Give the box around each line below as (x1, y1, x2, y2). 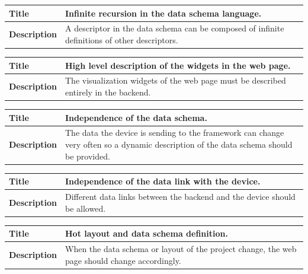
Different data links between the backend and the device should (65, 190, 296, 203)
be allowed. (65, 202, 106, 214)
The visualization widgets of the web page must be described (65, 74, 286, 87)
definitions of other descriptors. (65, 33, 178, 46)
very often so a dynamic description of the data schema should (65, 138, 293, 150)
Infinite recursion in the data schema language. (65, 7, 262, 19)
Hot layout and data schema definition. (65, 227, 228, 240)
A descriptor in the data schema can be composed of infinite (65, 22, 284, 34)
